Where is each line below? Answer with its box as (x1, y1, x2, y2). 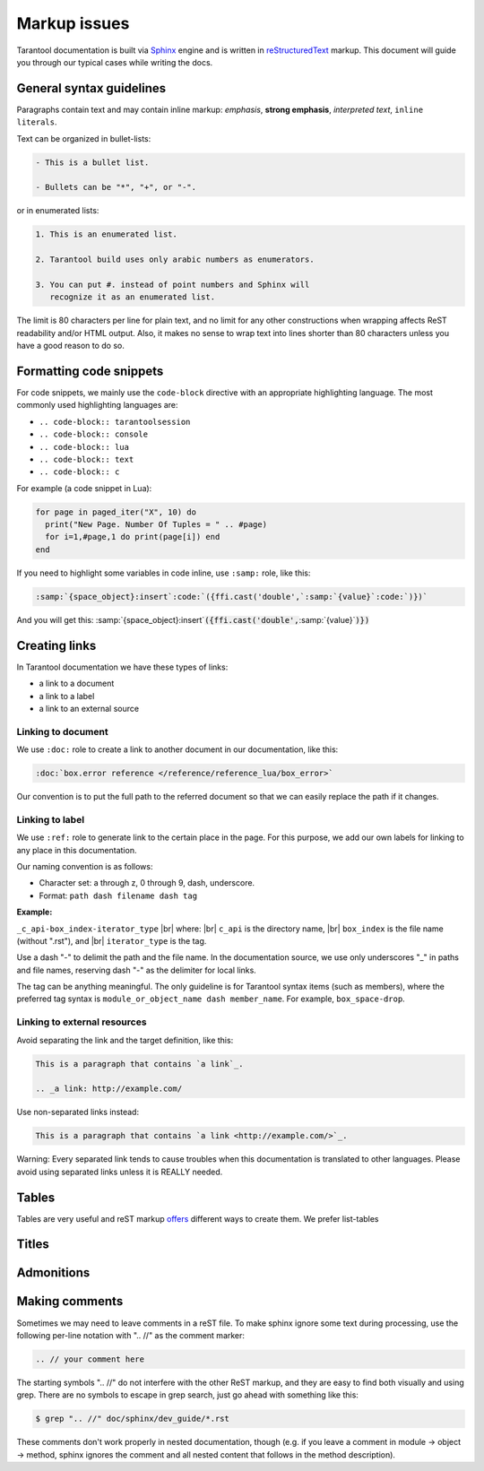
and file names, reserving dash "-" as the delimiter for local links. (16, 965, 257, 975)
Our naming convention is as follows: (16, 861, 153, 871)
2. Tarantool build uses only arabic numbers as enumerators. (35, 255, 315, 264)
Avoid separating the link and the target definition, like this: (16, 1034, 234, 1045)
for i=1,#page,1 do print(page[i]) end (45, 532, 220, 542)
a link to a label (39, 690, 95, 701)
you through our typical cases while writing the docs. (16, 56, 213, 67)
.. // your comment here (35, 1354, 145, 1364)
